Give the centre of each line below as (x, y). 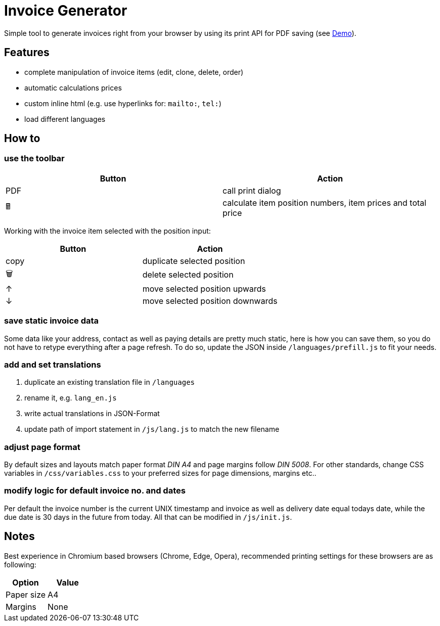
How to (22, 139)
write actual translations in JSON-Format (92, 414)
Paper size (26, 594)
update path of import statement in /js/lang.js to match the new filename (152, 429)
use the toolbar (34, 159)
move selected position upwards (204, 288)
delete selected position (188, 275)
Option (26, 582)
